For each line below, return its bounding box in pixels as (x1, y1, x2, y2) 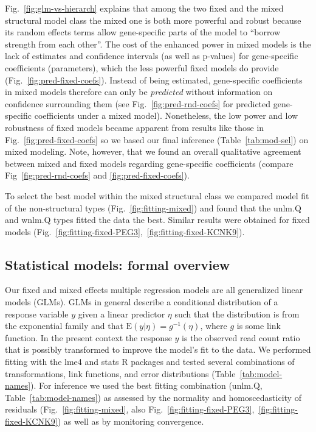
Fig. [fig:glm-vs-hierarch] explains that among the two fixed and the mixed (5, 2, 284, 14)
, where (200, 319, 227, 332)
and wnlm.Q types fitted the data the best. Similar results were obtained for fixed (5, 213, 310, 226)
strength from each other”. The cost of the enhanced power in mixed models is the (5, 37, 311, 50)
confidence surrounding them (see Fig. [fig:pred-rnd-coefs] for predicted (5, 97, 271, 110)
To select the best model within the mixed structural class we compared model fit (5, 189, 309, 202)
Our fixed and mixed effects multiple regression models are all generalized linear (5, 283, 303, 296)
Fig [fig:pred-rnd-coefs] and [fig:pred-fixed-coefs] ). (5, 169, 190, 182)
